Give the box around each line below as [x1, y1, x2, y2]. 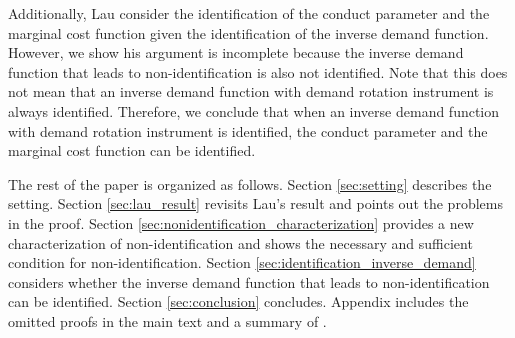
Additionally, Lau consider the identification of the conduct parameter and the [8, 3, 490, 23]
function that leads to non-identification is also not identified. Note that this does [8, 61, 508, 82]
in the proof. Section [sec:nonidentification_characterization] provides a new [8, 212, 474, 233]
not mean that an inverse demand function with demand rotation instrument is [8, 81, 494, 102]
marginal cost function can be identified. [8, 140, 256, 161]
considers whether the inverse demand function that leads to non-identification [8, 271, 490, 292]
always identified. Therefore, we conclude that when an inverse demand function [8, 100, 500, 121]
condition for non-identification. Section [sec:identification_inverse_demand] [8, 252, 476, 273]
